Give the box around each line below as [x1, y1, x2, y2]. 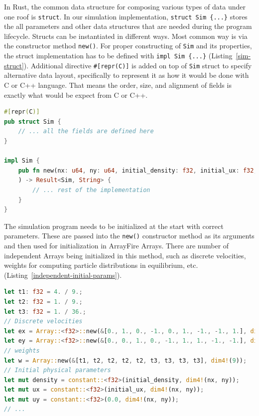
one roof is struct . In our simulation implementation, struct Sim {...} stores [4, 11, 248, 21]
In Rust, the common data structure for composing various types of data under [4, 1, 246, 11]
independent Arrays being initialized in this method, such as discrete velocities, [4, 250, 246, 260]
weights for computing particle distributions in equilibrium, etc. [4, 260, 198, 270]
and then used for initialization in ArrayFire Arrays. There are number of [4, 240, 229, 250]
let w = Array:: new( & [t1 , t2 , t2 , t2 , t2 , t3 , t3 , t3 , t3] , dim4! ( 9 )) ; [4, 357, 247, 364]
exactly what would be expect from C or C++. [4, 89, 148, 100]
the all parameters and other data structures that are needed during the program [4, 21, 252, 31]
